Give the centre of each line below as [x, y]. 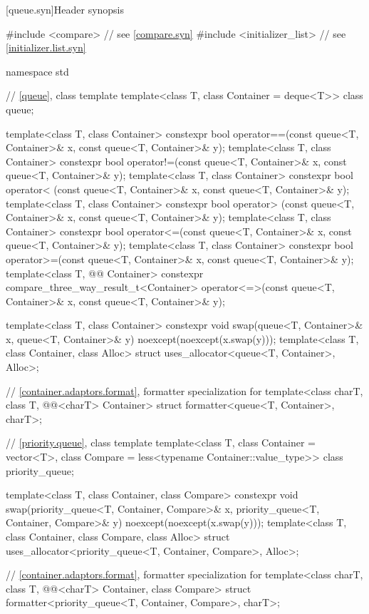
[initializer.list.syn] [46, 47]
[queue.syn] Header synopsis [65, 9]
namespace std [37, 71]
